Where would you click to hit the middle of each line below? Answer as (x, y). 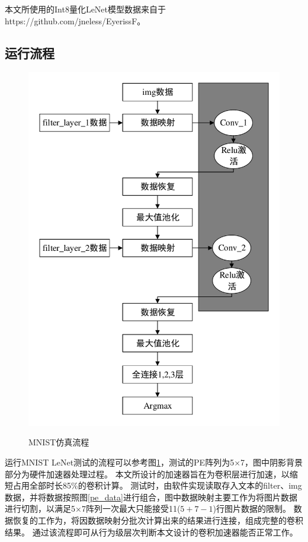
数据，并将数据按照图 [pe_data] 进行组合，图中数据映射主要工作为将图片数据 (151, 497)
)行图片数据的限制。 (252, 508)
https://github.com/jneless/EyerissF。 (75, 20)
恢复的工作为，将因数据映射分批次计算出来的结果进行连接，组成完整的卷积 (158, 520)
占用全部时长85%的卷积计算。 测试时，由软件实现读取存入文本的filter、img (157, 485)
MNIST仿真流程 (59, 442)
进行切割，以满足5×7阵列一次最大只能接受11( (93, 508)
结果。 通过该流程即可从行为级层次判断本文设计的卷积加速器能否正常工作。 (151, 532)
